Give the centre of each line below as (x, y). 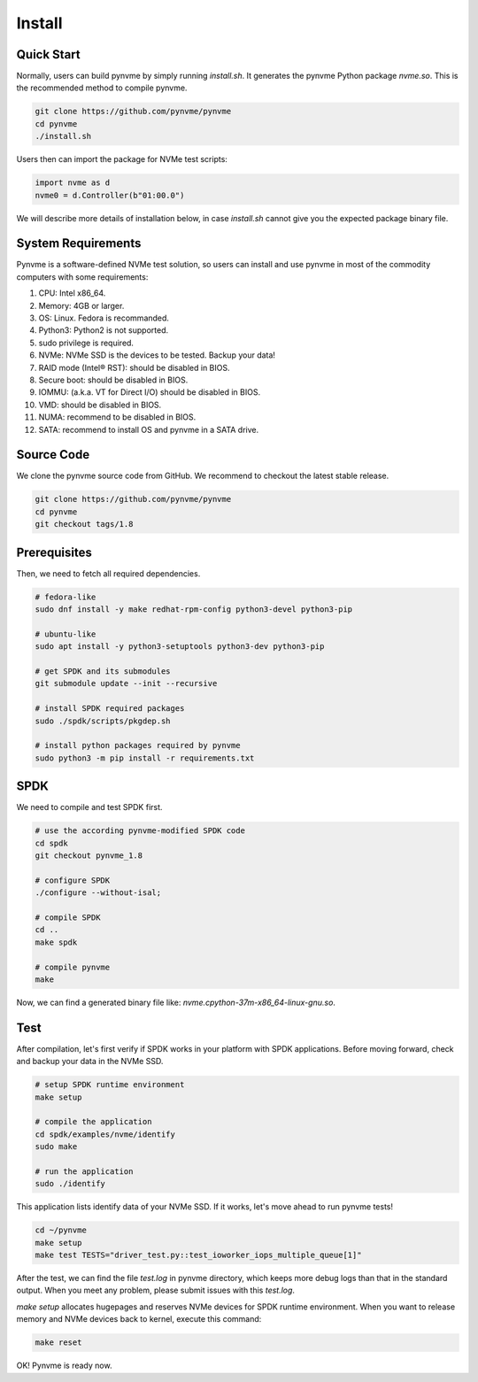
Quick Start (48, 54)
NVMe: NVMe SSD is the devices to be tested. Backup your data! (157, 355)
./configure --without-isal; (98, 893)
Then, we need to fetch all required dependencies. (108, 573)
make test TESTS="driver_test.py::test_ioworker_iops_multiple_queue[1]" (198, 1255)
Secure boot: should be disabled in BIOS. (113, 380)
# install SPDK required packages (110, 709)
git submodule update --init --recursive (126, 683)
